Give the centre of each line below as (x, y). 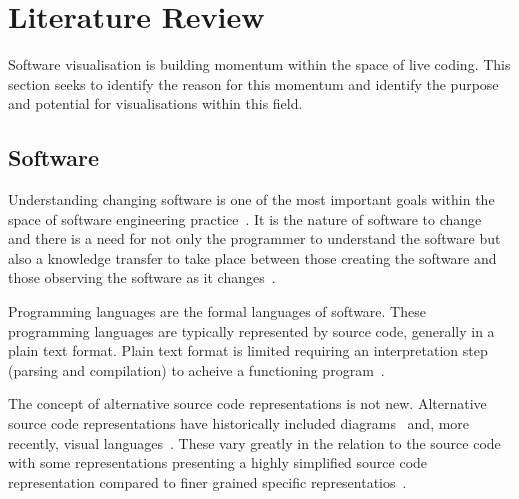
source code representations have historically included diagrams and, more (239, 423)
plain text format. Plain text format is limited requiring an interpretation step (248, 350)
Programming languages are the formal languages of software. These (217, 311)
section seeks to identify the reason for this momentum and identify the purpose (253, 83)
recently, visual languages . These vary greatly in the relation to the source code (254, 442)
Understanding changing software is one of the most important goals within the (251, 199)
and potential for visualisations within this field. (155, 103)
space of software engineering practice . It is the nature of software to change (245, 218)
